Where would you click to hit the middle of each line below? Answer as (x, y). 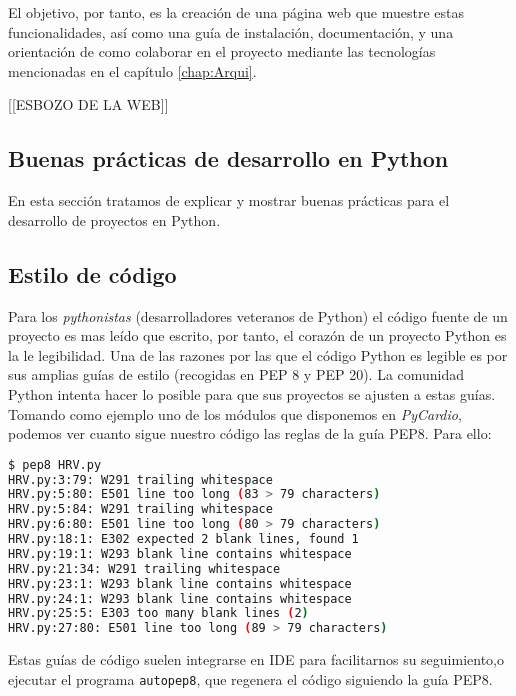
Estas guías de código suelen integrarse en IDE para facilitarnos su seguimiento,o (256, 659)
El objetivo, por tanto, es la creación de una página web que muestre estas (236, 12)
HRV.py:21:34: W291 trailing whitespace (144, 568)
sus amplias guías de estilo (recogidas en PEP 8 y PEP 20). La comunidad (236, 374)
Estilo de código (92, 273)
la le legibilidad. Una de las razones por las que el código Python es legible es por (258, 354)
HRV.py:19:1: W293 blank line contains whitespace (180, 553)
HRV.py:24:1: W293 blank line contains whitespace (180, 598)
